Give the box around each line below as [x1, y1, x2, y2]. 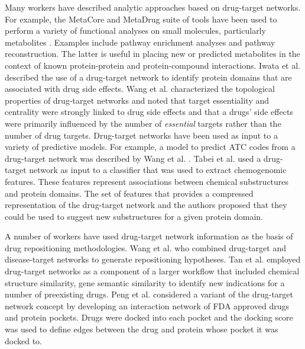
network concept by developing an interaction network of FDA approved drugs [5, 299, 289, 312]
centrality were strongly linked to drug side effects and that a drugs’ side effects [5, 105, 293, 118]
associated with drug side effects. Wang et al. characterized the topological [5, 82, 275, 95]
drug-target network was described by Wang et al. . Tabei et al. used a [5, 152, 261, 164]
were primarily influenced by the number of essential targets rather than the [5, 117, 281, 129]
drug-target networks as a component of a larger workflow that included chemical [5, 265, 300, 277]
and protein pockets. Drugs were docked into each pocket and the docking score [5, 311, 293, 324]
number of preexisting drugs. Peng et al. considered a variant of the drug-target [5, 288, 293, 300]
